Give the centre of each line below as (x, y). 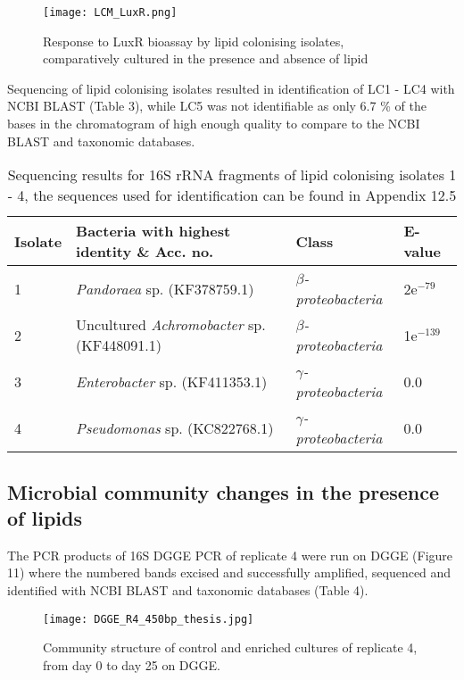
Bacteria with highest (153, 231)
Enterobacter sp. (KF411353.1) (172, 381)
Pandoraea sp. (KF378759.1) (165, 288)
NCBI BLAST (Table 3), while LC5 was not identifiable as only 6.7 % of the (217, 106)
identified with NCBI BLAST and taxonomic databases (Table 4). (188, 590)
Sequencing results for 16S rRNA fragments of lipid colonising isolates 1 (232, 175)
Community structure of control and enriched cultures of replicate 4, (230, 647)
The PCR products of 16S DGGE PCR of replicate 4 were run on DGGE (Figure (230, 555)
